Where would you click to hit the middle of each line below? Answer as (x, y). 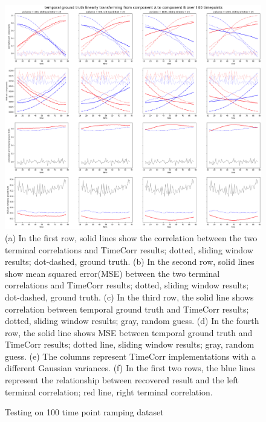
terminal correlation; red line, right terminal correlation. (109, 391)
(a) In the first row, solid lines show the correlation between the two (131, 237)
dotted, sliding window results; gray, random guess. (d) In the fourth (132, 321)
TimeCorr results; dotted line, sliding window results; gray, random (130, 344)
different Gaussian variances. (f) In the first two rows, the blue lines (130, 368)
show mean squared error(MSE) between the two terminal (112, 273)
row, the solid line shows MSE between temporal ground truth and (129, 332)
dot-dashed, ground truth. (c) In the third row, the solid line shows (129, 297)
